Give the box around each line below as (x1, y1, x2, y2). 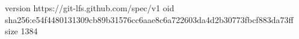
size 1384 (5, 25, 38, 37)
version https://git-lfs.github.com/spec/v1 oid (5, 2, 174, 14)
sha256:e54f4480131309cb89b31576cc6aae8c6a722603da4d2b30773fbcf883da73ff (5, 13, 294, 25)
